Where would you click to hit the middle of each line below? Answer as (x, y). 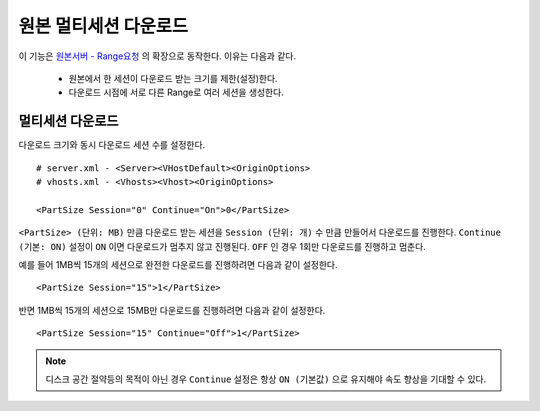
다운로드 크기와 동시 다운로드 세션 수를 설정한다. (112, 145)
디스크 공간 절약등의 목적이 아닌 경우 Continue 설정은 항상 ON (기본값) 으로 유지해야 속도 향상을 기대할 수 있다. (266, 379)
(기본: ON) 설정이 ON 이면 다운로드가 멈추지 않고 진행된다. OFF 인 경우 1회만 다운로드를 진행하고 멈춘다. (222, 246)
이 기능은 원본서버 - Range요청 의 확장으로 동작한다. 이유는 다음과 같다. (157, 56)
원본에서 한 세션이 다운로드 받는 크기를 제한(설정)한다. (173, 78)
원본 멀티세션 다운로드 (103, 26)
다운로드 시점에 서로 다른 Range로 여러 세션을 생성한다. (176, 92)
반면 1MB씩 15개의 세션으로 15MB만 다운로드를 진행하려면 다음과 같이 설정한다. (172, 310)
